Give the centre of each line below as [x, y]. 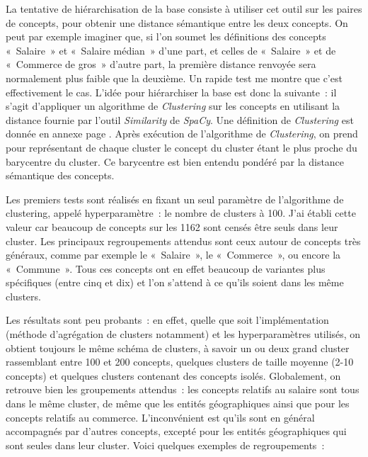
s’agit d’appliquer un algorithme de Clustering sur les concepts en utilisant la [173, 106]
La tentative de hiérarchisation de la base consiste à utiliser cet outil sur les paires [184, 9]
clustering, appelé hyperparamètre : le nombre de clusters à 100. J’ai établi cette [181, 213]
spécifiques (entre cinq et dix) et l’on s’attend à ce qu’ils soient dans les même [175, 282]
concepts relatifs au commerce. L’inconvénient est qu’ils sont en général [160, 417]
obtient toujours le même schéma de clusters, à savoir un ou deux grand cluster [178, 348]
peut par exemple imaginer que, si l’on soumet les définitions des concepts [166, 36]
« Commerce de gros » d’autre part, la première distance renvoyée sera [161, 64]
